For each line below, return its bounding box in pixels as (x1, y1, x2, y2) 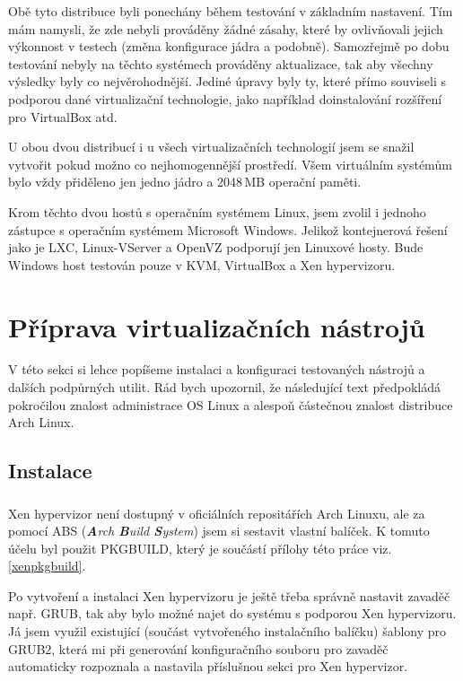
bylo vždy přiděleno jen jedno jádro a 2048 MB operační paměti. (8, 172, 362, 191)
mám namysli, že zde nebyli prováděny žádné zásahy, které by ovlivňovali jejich (8, 19, 443, 38)
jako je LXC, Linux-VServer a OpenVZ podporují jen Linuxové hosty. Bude (8, 238, 424, 257)
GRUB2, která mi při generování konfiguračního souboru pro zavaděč (8, 639, 389, 658)
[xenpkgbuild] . (8, 556, 86, 575)
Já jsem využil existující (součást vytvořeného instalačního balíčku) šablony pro (8, 622, 447, 641)
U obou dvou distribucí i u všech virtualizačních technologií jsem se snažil (8, 137, 415, 156)
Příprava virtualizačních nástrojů (8, 308, 425, 345)
